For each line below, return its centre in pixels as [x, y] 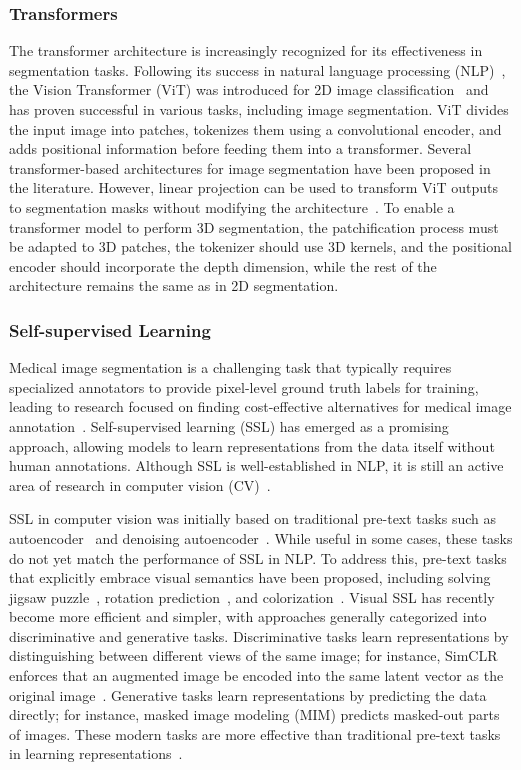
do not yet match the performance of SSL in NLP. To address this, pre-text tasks [258, 557]
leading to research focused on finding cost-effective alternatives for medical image [260, 406]
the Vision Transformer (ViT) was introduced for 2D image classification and [249, 89]
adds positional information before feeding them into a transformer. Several [240, 148]
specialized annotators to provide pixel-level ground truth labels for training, [244, 386]
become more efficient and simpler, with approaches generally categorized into [248, 616]
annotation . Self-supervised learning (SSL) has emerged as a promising [229, 425]
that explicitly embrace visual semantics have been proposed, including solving [250, 577]
